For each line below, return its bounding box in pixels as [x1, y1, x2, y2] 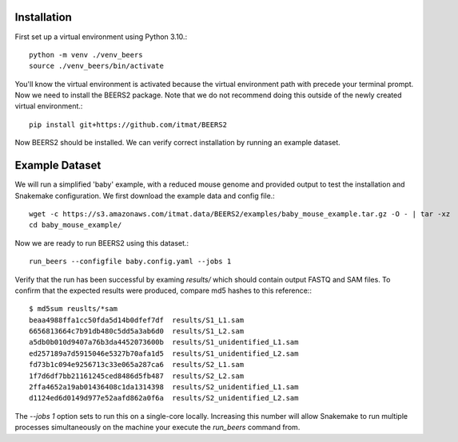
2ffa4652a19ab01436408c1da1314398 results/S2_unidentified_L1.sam [29, 383, 299, 392]
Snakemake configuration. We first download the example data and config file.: [14, 191, 275, 200]
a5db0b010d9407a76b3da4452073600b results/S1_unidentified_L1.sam [29, 337, 299, 347]
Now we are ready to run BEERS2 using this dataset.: [14, 238, 189, 247]
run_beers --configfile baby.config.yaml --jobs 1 [29, 257, 232, 266]
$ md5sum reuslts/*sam [29, 304, 118, 314]
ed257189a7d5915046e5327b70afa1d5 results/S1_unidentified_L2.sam [29, 349, 299, 358]
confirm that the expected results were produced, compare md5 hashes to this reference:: [14, 286, 312, 295]
